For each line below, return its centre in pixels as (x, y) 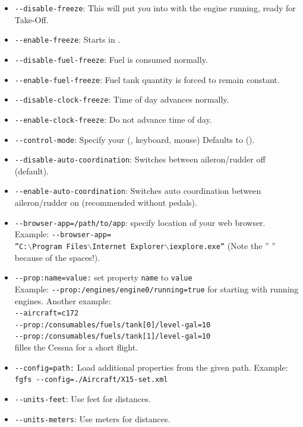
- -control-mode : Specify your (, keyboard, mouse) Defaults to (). (135, 139)
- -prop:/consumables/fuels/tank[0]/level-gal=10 (113, 325)
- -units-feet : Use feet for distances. (83, 399)
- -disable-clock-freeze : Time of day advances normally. (122, 99)
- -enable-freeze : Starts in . (67, 39)
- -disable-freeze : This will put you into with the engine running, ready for (155, 8)
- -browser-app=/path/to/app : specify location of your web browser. (140, 222)
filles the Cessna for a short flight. (76, 347)
